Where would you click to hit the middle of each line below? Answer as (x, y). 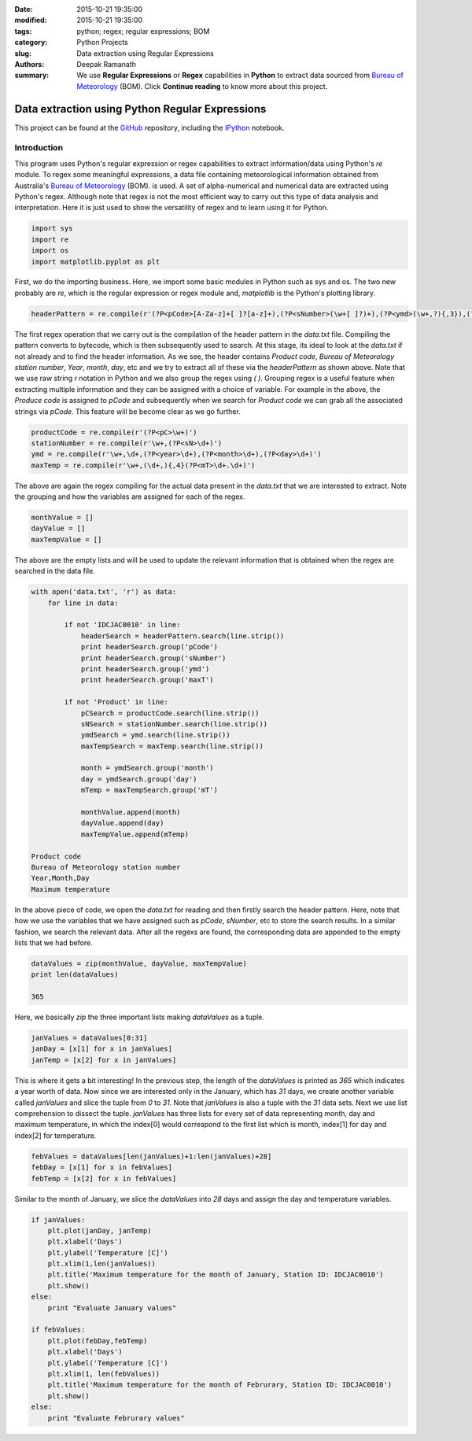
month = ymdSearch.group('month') (147, 768)
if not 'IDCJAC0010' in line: (122, 625)
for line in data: (83, 603)
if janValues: (58, 1219)
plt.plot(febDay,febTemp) (98, 1341)
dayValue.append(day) (122, 823)
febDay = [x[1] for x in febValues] (102, 1168)
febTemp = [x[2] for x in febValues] (104, 1178)
